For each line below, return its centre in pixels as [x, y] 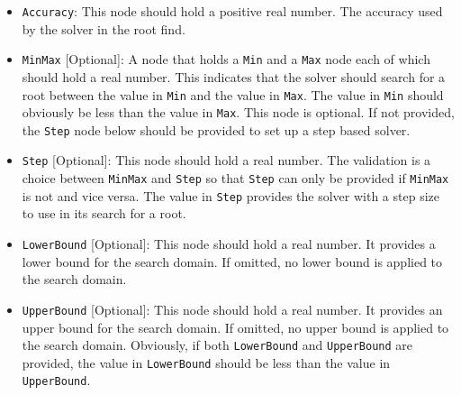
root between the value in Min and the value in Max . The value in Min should [233, 94]
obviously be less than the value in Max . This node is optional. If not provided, [238, 112]
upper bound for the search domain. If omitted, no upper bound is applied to [235, 327]
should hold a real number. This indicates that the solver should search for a [234, 76]
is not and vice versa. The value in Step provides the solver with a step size [230, 195]
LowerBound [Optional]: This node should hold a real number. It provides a [229, 244]
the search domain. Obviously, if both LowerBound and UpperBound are [217, 345]
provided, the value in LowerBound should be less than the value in [206, 362]
